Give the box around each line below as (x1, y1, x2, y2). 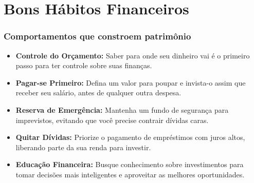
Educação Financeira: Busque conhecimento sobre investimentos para (15, 159, 244, 170)
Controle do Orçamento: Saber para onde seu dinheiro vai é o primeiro (15, 50, 250, 60)
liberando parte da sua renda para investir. (15, 141, 151, 152)
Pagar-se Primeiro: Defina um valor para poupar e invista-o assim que (15, 77, 246, 88)
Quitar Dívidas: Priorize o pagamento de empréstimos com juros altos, (15, 132, 245, 143)
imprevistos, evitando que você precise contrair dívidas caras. (15, 114, 209, 125)
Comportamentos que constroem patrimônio (4, 30, 191, 43)
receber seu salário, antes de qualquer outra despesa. (15, 87, 182, 98)
